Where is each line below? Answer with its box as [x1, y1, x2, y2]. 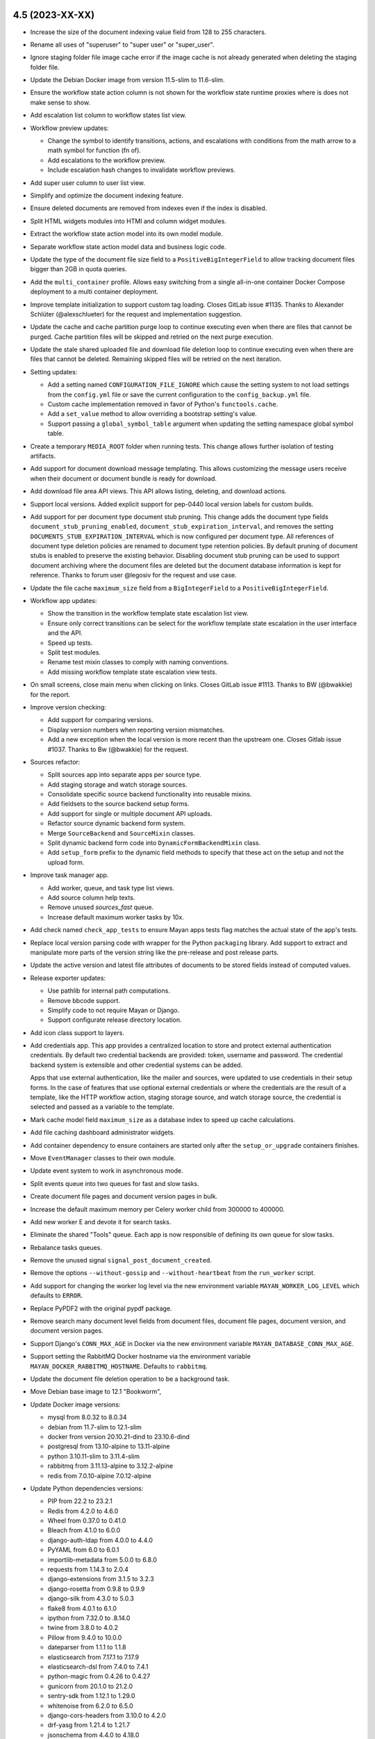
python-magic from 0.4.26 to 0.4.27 [47, 1672, 151, 1681]
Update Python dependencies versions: [30, 1484, 144, 1492]
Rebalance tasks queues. [30, 1243, 102, 1251]
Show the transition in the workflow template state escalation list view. [47, 609, 249, 618]
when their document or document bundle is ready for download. [30, 474, 217, 483]
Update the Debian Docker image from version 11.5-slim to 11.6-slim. [30, 76, 225, 84]
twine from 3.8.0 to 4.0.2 [47, 1624, 118, 1632]
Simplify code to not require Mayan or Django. [47, 1006, 180, 1014]
